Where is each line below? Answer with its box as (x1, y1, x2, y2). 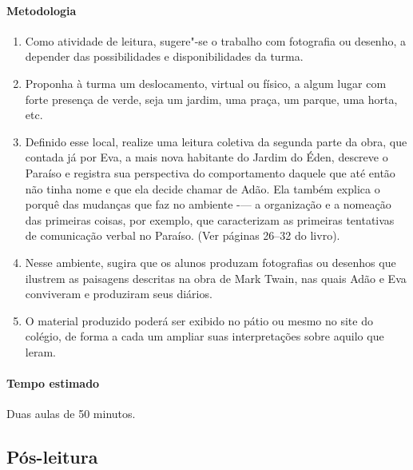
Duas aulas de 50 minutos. (6, 405, 136, 422)
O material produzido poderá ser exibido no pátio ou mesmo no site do (25, 312, 373, 329)
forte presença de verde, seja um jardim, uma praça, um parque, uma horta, (25, 90, 398, 107)
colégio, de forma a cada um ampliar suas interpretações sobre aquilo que (25, 328, 384, 345)
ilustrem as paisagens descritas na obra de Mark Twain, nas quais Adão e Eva (25, 269, 407, 286)
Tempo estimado (6, 375, 100, 392)
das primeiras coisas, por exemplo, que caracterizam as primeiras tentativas (25, 211, 395, 228)
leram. (25, 343, 56, 360)
